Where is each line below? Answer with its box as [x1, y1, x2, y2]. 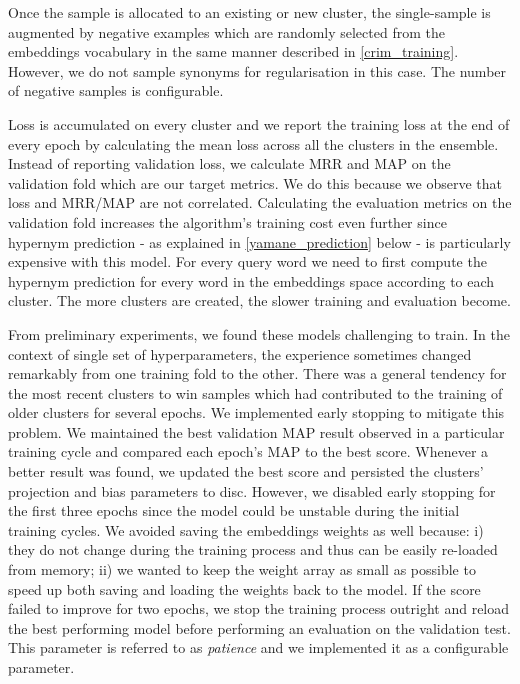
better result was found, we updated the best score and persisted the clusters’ [8, 461, 484, 482]
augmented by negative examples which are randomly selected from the [8, 21, 445, 42]
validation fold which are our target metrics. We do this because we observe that [8, 172, 502, 193]
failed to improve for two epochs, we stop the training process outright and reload [8, 598, 510, 619]
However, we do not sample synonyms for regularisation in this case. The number [8, 60, 507, 81]
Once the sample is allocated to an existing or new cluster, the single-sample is [8, 2, 491, 22]
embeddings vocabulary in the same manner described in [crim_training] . [8, 41, 459, 62]
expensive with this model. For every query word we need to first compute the [8, 251, 487, 272]
